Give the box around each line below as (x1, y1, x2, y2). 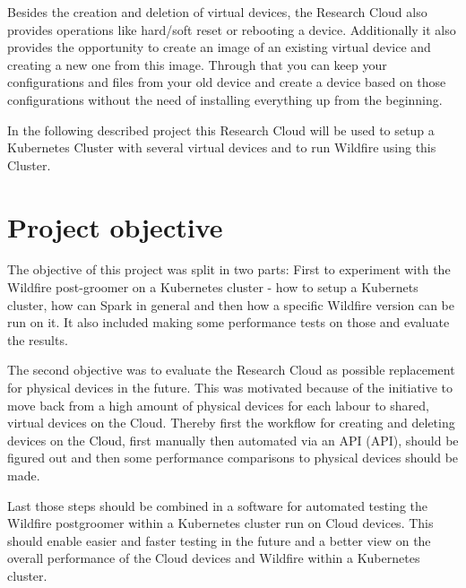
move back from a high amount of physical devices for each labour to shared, (7, 395, 429, 414)
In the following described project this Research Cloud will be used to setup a (7, 120, 435, 139)
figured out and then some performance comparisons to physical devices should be (7, 448, 459, 467)
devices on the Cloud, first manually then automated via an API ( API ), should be (7, 430, 459, 449)
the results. (7, 330, 68, 349)
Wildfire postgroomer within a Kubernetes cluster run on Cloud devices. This (7, 514, 434, 532)
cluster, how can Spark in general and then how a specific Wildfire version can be (7, 295, 454, 314)
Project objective (7, 208, 223, 245)
